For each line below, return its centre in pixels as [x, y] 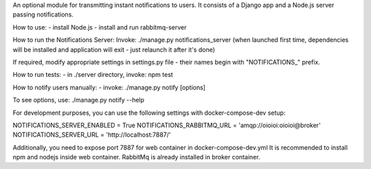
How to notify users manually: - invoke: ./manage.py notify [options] [109, 87]
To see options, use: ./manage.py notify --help [78, 100]
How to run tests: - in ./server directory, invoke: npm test [93, 75]
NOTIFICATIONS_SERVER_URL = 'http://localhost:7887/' [92, 135]
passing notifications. [43, 14]
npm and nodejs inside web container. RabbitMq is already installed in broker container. [136, 157]
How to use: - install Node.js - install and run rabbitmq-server [100, 27]
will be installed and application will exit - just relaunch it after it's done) [114, 49]
